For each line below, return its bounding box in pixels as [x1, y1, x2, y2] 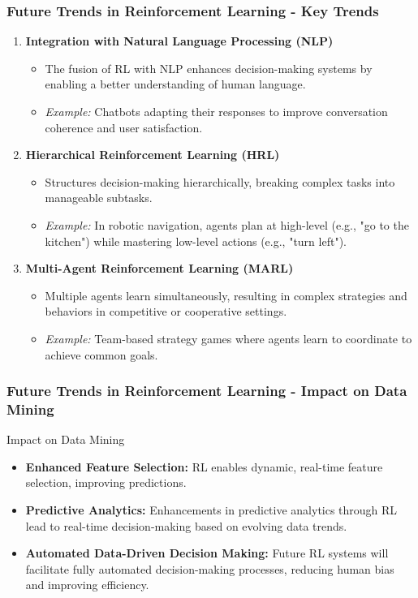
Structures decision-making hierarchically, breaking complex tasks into [45, 173, 395, 190]
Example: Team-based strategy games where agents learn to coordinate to [45, 329, 412, 346]
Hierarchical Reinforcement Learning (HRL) [25, 146, 280, 163]
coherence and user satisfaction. [45, 118, 203, 136]
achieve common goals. [45, 346, 158, 363]
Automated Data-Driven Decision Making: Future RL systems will [25, 544, 389, 561]
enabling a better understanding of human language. [45, 75, 306, 92]
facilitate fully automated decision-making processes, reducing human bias [25, 560, 394, 577]
